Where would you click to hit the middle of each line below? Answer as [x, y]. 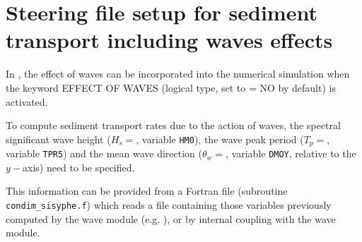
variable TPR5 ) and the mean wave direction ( [104, 153]
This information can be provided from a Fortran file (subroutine [147, 191]
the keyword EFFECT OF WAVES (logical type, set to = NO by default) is [171, 87]
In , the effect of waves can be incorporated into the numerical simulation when [178, 74]
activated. [27, 101]
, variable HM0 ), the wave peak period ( [220, 139]
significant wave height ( [58, 139]
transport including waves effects [169, 40]
